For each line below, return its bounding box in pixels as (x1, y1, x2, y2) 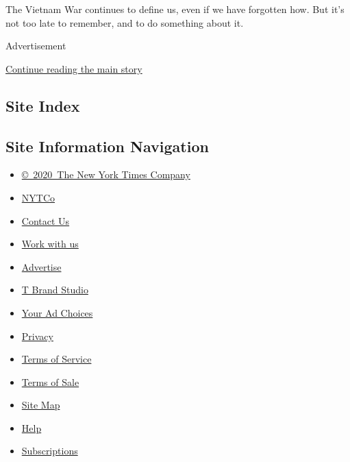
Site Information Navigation (5, 135, 209, 156)
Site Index (5, 95, 80, 116)
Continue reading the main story (5, 61, 142, 75)
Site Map (21, 398, 60, 412)
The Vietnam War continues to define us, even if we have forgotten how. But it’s (5, 2, 345, 16)
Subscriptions (21, 443, 78, 458)
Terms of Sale (21, 374, 79, 389)
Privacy (21, 328, 53, 343)
